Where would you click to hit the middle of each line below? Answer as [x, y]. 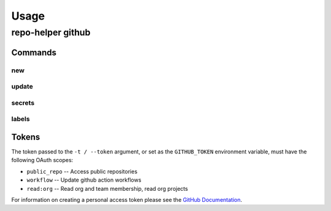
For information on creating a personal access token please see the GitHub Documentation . [127, 199]
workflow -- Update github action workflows [84, 180]
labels [21, 119]
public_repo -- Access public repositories [82, 171]
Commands [34, 52]
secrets [23, 103]
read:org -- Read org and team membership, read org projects [107, 188]
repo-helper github [51, 32]
